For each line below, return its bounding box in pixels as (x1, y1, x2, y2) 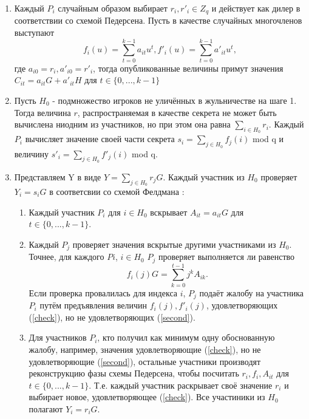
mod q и (253, 132, 284, 145)
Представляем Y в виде (14, 170, 101, 183)
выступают (14, 26, 55, 39)
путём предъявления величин (39, 299, 148, 312)
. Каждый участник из (163, 170, 245, 183)
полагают (29, 402, 63, 415)
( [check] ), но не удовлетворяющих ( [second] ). (29, 310, 195, 323)
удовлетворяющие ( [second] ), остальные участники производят (29, 355, 261, 367)
